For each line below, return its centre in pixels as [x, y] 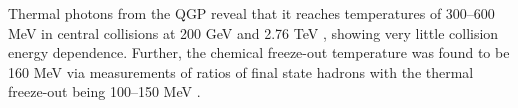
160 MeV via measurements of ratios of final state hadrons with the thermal [241, 71]
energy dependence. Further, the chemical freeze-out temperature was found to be [259, 52]
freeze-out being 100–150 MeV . [104, 91]
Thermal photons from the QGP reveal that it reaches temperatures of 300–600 [251, 13]
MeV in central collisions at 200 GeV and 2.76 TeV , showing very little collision [253, 32]
